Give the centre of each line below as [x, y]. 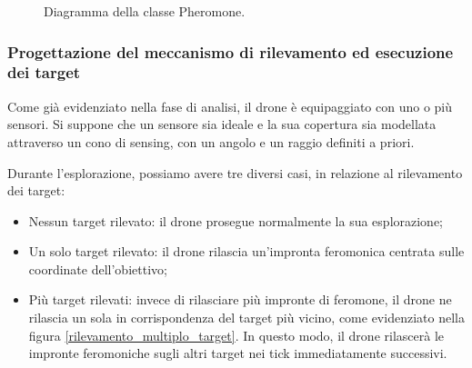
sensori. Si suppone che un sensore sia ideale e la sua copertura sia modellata [222, 124]
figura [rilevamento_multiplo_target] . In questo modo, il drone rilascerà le [236, 335]
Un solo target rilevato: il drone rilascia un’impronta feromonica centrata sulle [246, 251]
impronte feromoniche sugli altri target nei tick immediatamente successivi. [238, 353]
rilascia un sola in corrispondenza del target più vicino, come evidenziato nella [246, 318]
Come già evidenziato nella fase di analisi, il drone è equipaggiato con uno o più [230, 106]
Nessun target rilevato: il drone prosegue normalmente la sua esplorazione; [236, 220]
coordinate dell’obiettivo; [98, 269]
